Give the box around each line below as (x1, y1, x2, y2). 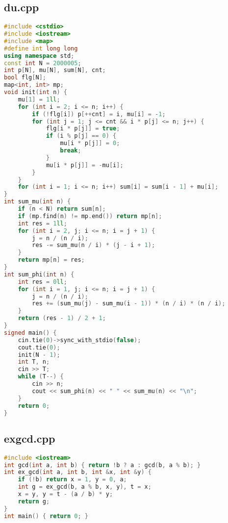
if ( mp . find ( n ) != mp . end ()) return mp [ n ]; (18, 212, 162, 220)
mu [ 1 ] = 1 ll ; (18, 96, 60, 103)
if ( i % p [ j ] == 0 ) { (46, 132, 117, 140)
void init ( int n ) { (4, 89, 67, 96)
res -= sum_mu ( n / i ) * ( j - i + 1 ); (32, 242, 155, 249)
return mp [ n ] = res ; (18, 256, 85, 264)
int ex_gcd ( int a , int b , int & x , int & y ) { (4, 469, 152, 476)
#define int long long (4, 45, 78, 52)
